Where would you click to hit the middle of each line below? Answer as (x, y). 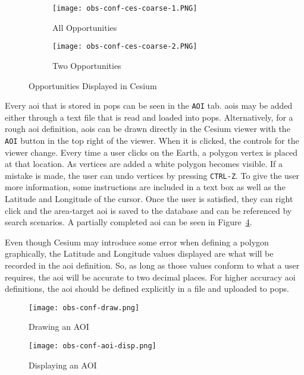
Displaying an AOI (63, 365)
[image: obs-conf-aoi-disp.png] (93, 346)
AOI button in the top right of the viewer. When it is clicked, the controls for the (152, 140)
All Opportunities (85, 27)
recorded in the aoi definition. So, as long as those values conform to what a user (152, 265)
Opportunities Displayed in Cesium (93, 85)
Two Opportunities (87, 65)
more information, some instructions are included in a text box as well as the (145, 187)
